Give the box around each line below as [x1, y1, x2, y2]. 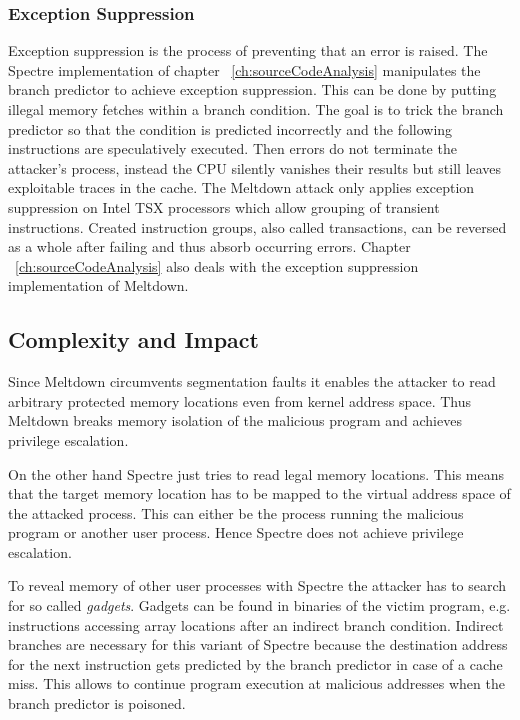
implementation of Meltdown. [8, 275, 189, 296]
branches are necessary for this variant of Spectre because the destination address [8, 634, 508, 655]
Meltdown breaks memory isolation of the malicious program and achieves [8, 410, 462, 431]
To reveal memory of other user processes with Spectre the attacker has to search [8, 575, 507, 596]
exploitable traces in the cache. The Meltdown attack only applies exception [8, 177, 475, 198]
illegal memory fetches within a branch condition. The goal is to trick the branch [8, 99, 504, 119]
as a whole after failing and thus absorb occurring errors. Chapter [8, 236, 411, 257]
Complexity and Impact [8, 324, 259, 355]
